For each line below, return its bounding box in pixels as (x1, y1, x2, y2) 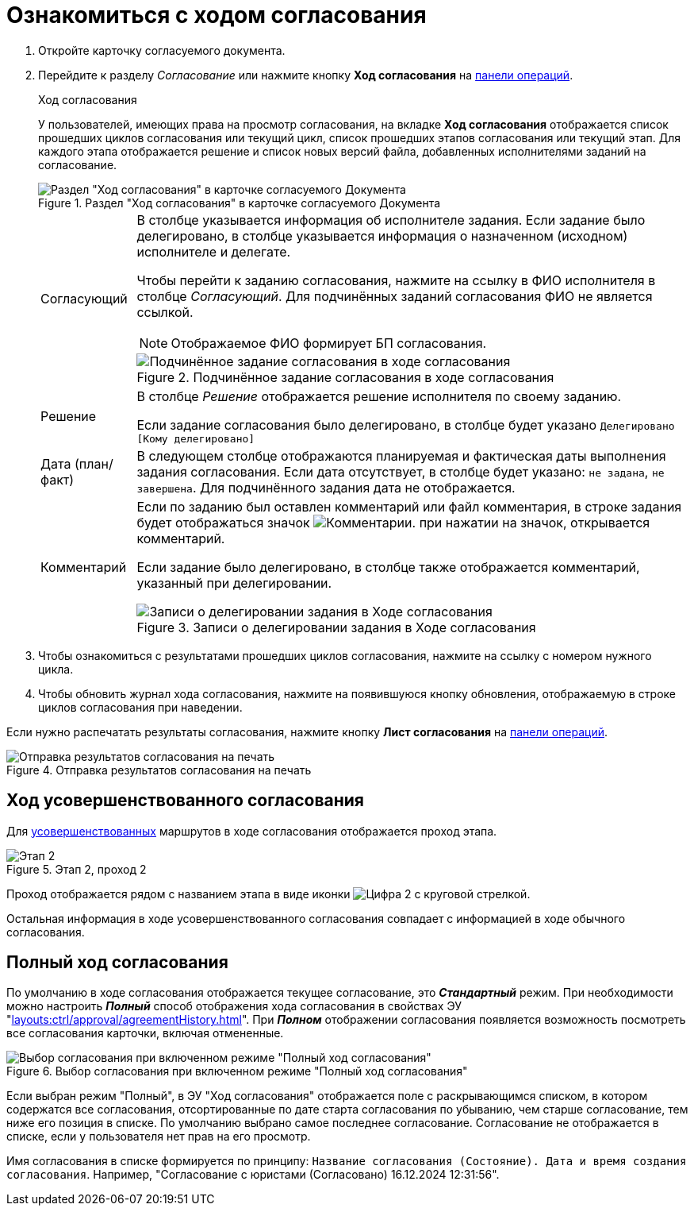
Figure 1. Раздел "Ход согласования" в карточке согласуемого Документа (38, 195, 441, 210)
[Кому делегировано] (136, 432, 255, 445)
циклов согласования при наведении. (38, 700, 243, 714)
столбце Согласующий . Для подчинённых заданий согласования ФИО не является (136, 288, 653, 304)
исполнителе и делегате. (136, 243, 291, 260)
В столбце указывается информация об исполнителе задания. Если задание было (136, 211, 646, 228)
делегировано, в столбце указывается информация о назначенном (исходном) (136, 227, 628, 244)
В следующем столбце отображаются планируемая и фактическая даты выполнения (136, 447, 666, 464)
